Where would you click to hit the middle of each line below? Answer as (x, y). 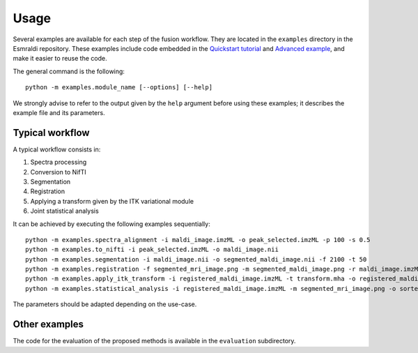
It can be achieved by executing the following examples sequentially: (111, 224)
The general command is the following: (69, 71)
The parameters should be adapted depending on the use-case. (105, 304)
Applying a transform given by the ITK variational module (112, 201)
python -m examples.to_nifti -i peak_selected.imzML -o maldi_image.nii (152, 250)
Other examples (48, 324)
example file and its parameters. (59, 112)
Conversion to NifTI (58, 172)
